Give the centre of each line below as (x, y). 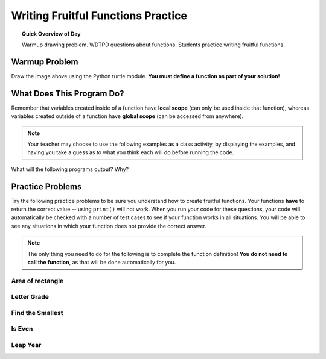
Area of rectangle (37, 281)
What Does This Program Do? (68, 93)
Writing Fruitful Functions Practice (99, 16)
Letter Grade (30, 297)
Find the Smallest (37, 313)
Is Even (22, 329)
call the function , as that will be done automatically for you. (102, 262)
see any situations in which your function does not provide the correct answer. (109, 226)
